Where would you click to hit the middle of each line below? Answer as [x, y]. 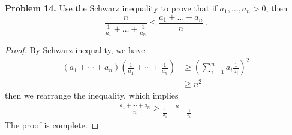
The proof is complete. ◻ [52, 125]
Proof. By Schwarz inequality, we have [75, 50]
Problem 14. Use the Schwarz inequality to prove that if [111, 8]
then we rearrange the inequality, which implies [92, 95]
